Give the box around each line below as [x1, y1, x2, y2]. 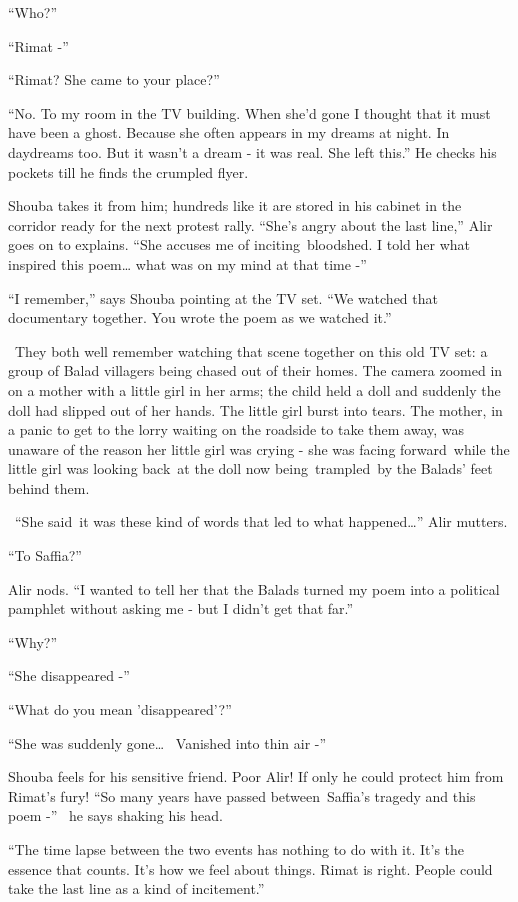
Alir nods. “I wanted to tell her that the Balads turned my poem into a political [8, 578, 500, 599]
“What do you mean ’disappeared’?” [8, 699, 232, 720]
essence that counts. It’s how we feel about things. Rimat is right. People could [8, 858, 493, 879]
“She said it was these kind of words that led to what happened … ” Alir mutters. [14, 511, 508, 532]
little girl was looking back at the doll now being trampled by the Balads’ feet [8, 458, 493, 479]
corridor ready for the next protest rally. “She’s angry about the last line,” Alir [8, 214, 493, 235]
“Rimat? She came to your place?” [8, 69, 220, 90]
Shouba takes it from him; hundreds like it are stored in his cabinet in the [8, 195, 462, 216]
